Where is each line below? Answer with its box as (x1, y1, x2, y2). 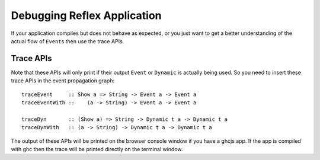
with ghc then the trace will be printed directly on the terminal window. (11, 145, 183, 152)
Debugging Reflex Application (11, 9, 162, 22)
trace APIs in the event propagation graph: (11, 77, 115, 84)
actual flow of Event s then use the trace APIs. (11, 37, 124, 44)
